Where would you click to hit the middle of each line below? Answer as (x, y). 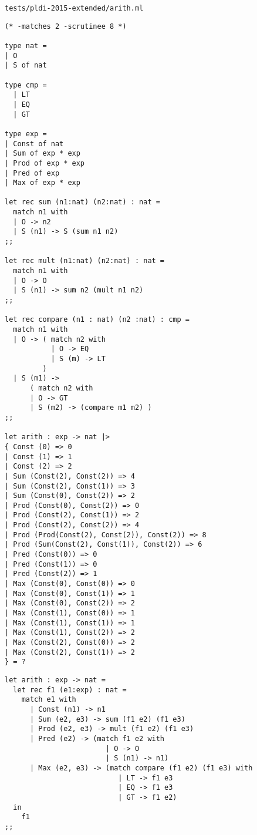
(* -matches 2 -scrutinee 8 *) (66, 26)
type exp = (26, 134)
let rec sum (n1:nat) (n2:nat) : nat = (82, 202)
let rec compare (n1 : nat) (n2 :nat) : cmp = (97, 320)
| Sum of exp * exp (43, 154)
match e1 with (49, 700)
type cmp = (26, 85)
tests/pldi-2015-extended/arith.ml (74, 8)
